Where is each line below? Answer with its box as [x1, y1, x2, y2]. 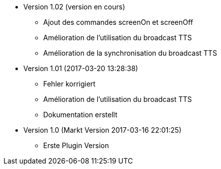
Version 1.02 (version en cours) [23, 2, 125, 11]
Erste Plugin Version [43, 141, 109, 150]
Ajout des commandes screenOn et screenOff [43, 18, 193, 26]
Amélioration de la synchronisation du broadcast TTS [43, 49, 217, 57]
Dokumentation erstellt [43, 110, 118, 119]
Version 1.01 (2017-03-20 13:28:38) [23, 64, 138, 73]
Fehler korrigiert [43, 80, 96, 88]
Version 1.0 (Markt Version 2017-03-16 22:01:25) [23, 126, 182, 134]
